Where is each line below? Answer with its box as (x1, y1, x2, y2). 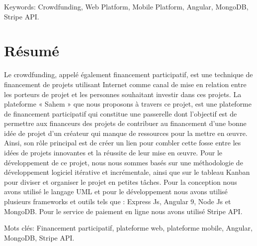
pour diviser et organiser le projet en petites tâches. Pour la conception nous (4, 176, 237, 187)
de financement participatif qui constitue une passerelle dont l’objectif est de (4, 108, 237, 119)
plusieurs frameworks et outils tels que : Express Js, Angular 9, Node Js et (4, 196, 231, 207)
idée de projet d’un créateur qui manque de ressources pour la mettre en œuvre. (4, 127, 248, 138)
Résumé (4, 40, 60, 61)
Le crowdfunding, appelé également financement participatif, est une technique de (4, 69, 253, 80)
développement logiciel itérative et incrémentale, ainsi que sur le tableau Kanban (4, 167, 250, 177)
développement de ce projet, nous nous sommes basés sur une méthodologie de (4, 157, 243, 167)
